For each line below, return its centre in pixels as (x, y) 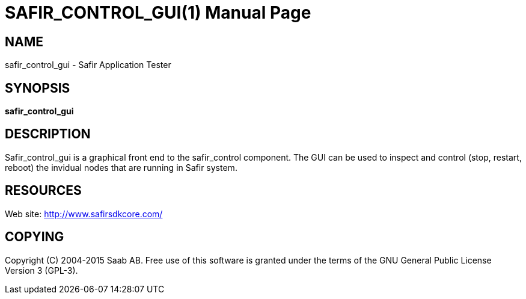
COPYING (35, 237)
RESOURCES (43, 191)
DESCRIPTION (48, 134)
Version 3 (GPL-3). (41, 270)
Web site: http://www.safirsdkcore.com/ (84, 214)
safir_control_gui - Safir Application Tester (88, 65)
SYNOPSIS (38, 88)
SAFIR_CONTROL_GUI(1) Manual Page (158, 13)
